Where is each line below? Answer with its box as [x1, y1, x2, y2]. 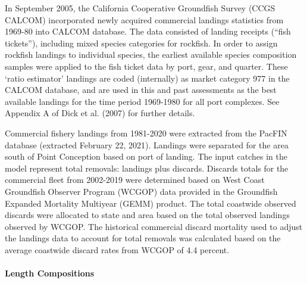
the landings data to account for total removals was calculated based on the [5, 232, 281, 244]
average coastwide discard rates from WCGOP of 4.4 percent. [5, 243, 230, 256]
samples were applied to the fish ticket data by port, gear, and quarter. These [5, 60, 288, 72]
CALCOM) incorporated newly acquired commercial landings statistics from [5, 13, 284, 26]
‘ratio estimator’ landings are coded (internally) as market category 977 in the [5, 71, 290, 84]
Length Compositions [5, 267, 95, 279]
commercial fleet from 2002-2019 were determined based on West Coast [5, 173, 265, 186]
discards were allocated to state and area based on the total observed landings [5, 209, 290, 221]
